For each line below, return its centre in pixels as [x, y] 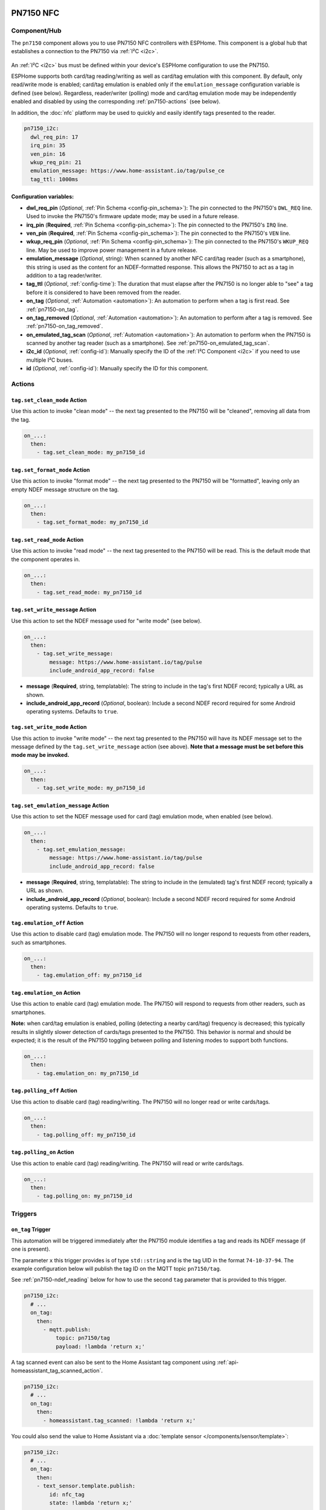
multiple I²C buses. [50, 360]
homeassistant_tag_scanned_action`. [57, 1370]
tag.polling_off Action [44, 1091]
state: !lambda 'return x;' [91, 1503]
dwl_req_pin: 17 [54, 137]
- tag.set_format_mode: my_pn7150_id [92, 522]
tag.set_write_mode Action [49, 727]
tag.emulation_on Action [46, 993]
